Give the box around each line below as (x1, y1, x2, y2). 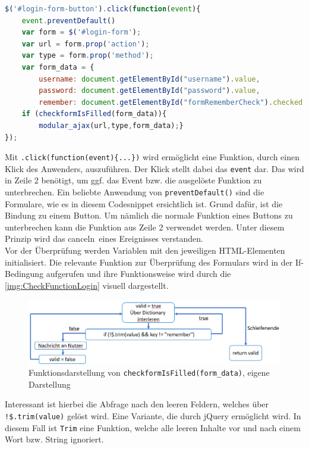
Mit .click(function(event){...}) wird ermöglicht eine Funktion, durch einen (5, 151, 299, 163)
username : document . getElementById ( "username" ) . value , (39, 74, 260, 83)
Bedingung (5, 267, 44, 280)
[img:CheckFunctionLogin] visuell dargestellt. (5, 279, 169, 291)
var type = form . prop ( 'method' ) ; (21, 51, 154, 60)
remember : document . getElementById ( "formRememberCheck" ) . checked (39, 98, 303, 107)
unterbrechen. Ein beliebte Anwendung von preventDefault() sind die (5, 186, 264, 198)
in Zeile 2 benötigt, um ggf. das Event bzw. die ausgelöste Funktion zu (5, 174, 262, 186)
